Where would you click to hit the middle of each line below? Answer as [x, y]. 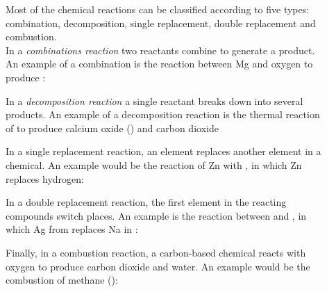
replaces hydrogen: [45, 178]
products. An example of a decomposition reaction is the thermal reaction [163, 114]
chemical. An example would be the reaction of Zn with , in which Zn [154, 164]
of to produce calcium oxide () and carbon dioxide [112, 128]
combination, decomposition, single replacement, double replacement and [161, 23]
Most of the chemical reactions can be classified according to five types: [158, 9]
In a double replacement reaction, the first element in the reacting [146, 202]
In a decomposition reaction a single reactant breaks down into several [154, 100]
